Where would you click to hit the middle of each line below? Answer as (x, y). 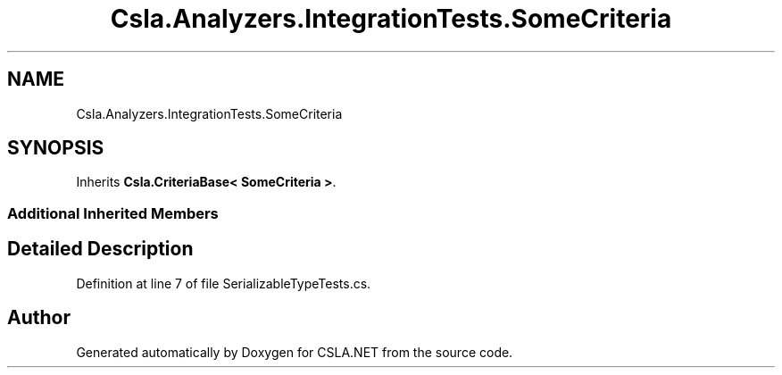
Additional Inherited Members (113, 213)
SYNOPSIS (56, 148)
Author (39, 318)
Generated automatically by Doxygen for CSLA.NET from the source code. (295, 352)
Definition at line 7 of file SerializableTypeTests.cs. (224, 283)
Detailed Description (100, 249)
